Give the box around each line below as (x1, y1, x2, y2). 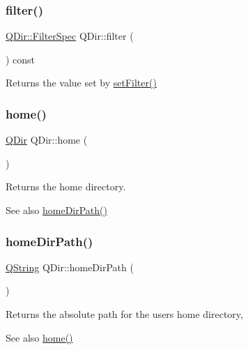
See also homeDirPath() (6, 203, 107, 217)
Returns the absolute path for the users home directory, (6, 307, 243, 321)
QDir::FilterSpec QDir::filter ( (6, 29, 134, 43)
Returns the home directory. (6, 179, 126, 194)
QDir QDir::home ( (6, 132, 88, 147)
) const (6, 52, 36, 66)
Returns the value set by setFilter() (6, 75, 157, 90)
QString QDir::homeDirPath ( (6, 259, 134, 274)
